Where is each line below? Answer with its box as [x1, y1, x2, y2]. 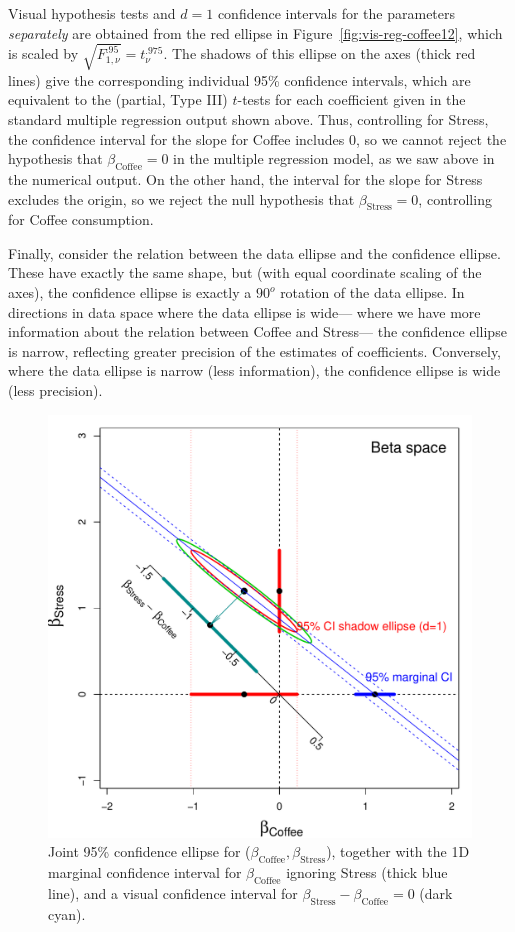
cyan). [48, 903, 86, 924]
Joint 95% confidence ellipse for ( [48, 841, 251, 862]
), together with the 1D [326, 841, 470, 862]
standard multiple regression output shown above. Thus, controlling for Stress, [8, 108, 489, 129]
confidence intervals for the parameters [217, 3, 456, 23]
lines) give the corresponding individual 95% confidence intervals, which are [8, 69, 471, 90]
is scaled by [8, 43, 79, 64]
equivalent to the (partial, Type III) [8, 89, 228, 110]
